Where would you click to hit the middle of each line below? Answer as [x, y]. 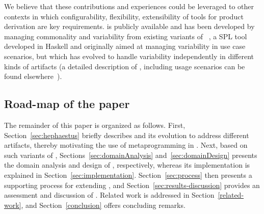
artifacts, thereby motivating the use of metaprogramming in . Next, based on [126, 145]
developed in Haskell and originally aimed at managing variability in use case [125, 46]
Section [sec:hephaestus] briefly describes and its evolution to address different [127, 135]
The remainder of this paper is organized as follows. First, [95, 125]
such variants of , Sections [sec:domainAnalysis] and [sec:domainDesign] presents [131, 155]
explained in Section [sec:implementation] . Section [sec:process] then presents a [128, 175]
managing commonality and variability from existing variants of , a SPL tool [126, 36]
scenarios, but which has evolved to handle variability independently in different [129, 56]
